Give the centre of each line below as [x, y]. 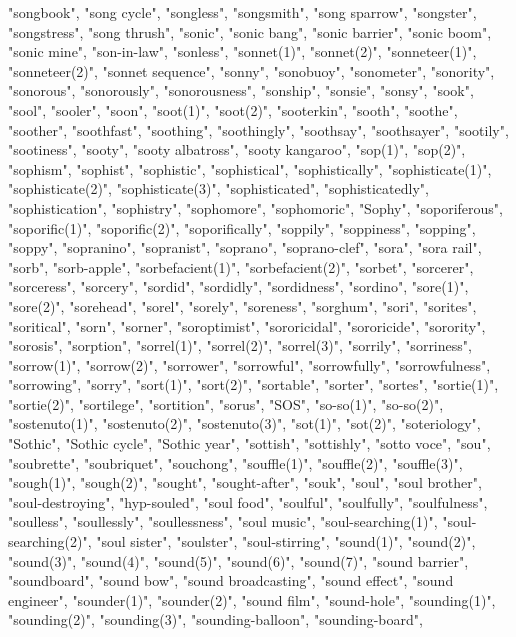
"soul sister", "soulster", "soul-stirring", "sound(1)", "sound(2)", [286, 541]
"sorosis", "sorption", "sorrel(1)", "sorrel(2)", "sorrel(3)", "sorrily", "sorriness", [240, 345]
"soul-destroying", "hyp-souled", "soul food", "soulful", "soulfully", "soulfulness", [248, 501]
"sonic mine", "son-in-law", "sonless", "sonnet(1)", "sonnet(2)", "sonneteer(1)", [242, 51]
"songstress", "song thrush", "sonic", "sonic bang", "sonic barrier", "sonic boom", [250, 31]
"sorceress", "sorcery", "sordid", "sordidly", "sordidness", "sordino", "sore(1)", [238, 286]
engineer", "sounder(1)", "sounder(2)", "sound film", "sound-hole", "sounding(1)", [252, 599]
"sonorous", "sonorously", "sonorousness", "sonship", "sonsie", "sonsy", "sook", [241, 90]
